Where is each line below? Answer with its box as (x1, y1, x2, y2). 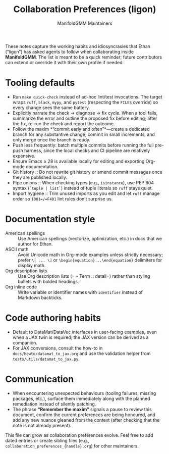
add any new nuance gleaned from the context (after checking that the (12, 417, 160, 423)
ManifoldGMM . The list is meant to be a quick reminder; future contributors (5, 54, 162, 60)
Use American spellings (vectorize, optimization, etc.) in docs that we (18, 235, 162, 241)
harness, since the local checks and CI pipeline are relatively (24, 147, 150, 154)
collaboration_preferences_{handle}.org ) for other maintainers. (5, 443, 139, 449)
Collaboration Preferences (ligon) (13, 4, 156, 15)
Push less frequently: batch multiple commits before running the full (12, 142, 154, 148)
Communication (5, 373, 74, 385)
